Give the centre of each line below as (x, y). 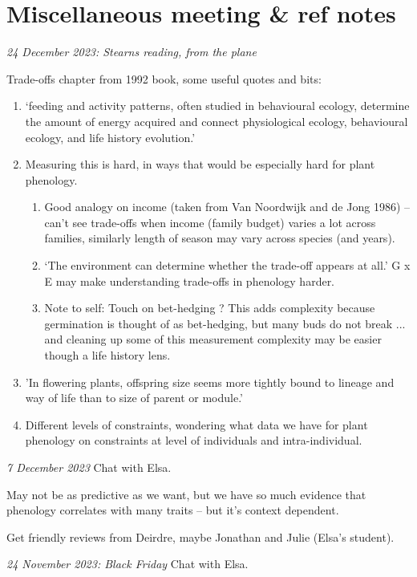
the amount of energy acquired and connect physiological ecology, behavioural (217, 121)
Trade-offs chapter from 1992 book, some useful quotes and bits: (164, 78)
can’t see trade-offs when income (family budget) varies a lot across (210, 222)
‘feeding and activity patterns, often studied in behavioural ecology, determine (217, 106)
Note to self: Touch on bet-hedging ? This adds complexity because (210, 308)
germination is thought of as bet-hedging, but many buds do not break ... (225, 323)
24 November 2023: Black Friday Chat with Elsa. (128, 564)
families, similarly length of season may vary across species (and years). (220, 238)
